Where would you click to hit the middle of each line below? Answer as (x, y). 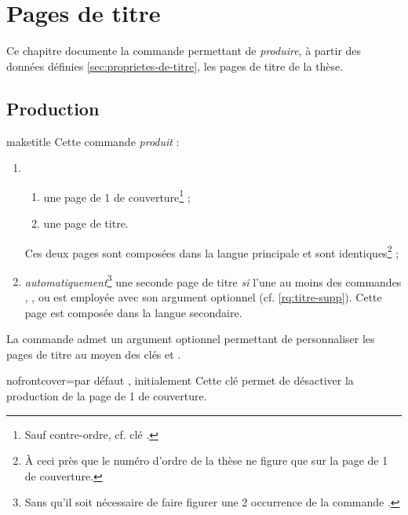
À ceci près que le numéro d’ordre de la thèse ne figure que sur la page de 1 (206, 460)
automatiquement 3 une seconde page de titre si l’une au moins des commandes (213, 280)
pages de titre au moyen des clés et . (94, 354)
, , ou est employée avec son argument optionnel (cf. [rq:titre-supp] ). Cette (203, 297)
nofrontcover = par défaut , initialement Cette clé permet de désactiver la (180, 380)
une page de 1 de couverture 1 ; (117, 195)
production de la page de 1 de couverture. (107, 396)
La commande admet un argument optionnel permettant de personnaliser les (191, 339)
